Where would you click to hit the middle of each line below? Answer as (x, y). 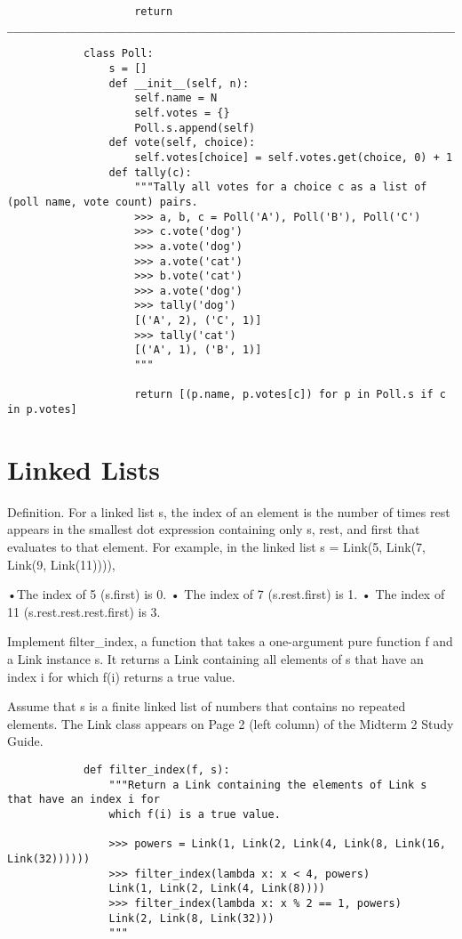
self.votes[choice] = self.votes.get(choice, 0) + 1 (294, 157)
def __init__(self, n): (179, 83)
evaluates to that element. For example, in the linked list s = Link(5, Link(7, (217, 547)
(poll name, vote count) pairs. (103, 202)
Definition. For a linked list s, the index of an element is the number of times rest (229, 511)
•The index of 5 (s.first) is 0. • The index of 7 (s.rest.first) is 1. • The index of (226, 594)
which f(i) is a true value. (195, 814)
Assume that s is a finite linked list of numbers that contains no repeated (207, 706)
